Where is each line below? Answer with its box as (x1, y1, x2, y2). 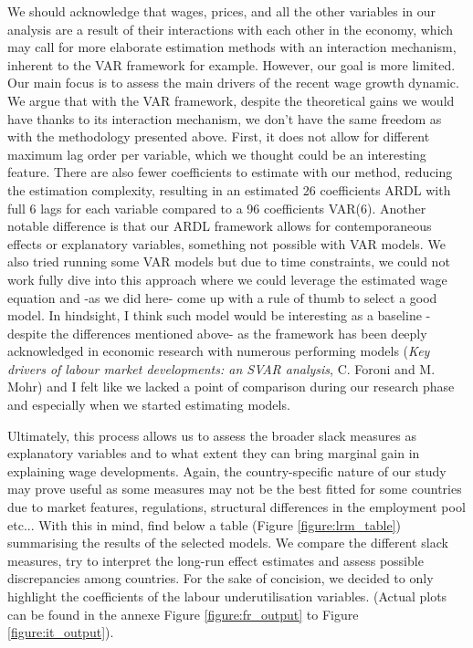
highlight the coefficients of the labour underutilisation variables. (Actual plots (7, 587, 447, 605)
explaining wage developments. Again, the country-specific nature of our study (7, 461, 447, 480)
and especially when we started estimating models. (7, 395, 290, 414)
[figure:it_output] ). (7, 622, 114, 642)
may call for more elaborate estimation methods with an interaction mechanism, (7, 37, 457, 57)
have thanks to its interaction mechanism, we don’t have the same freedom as (7, 109, 442, 128)
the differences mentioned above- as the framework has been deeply (50, 323, 427, 342)
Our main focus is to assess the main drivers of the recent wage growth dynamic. (7, 73, 459, 92)
